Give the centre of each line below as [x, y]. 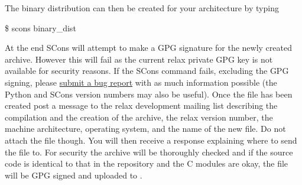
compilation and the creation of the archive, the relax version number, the [139, 117]
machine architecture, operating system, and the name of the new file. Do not [145, 129]
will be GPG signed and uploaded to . [74, 175]
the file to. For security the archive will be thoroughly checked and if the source [149, 152]
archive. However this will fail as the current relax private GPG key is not [139, 59]
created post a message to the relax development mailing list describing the [141, 106]
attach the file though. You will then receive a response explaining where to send [151, 140]
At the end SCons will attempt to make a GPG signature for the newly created [148, 48]
